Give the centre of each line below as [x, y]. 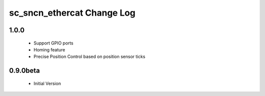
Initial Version [47, 83]
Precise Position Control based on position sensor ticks [90, 57]
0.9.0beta [25, 71]
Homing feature [50, 49]
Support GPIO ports [53, 43]
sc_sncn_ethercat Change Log [72, 13]
